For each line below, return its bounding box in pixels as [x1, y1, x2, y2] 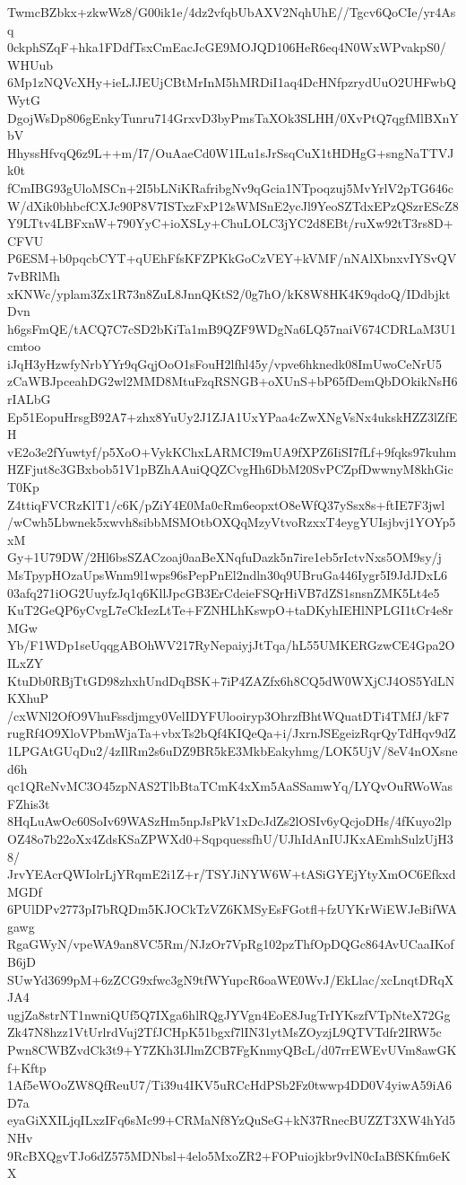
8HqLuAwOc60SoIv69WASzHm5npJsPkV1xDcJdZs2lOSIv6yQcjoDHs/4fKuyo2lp [7, 812, 452, 830]
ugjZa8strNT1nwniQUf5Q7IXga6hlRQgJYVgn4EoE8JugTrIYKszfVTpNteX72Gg [7, 1005, 451, 1023]
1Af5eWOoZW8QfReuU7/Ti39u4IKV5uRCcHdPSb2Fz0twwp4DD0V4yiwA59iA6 [7, 1075, 452, 1094]
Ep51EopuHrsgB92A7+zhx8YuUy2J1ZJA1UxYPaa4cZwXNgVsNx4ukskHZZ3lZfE [7, 407, 458, 426]
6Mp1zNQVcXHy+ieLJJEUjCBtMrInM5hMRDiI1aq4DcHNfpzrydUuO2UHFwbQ [7, 73, 456, 92]
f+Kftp [7, 1058, 47, 1076]
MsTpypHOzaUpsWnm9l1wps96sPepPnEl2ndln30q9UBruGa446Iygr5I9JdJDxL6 [7, 566, 447, 584]
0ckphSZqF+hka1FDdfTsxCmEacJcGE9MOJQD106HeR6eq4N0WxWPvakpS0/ [7, 38, 446, 57]
